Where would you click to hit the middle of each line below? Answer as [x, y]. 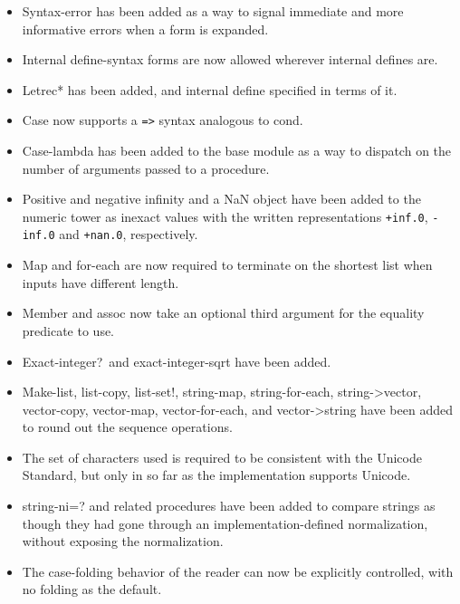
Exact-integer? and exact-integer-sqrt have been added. [177, 361]
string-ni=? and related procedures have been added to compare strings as [229, 506]
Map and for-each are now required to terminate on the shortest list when [227, 265]
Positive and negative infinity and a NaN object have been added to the [221, 199]
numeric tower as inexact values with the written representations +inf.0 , [225, 216]
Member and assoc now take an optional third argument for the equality [223, 313]
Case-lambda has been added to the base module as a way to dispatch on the [237, 151]
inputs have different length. [101, 282]
